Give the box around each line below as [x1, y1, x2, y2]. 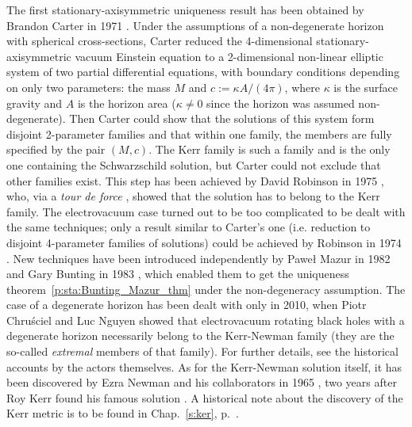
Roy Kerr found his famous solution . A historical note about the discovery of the [6, 389, 403, 406]
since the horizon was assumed [206, 94, 355, 111]
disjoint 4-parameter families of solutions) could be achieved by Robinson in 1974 [6, 234, 402, 250]
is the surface [333, 78, 399, 95]
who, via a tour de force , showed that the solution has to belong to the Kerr [6, 188, 380, 204]
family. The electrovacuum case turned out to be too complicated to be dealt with [6, 203, 406, 219]
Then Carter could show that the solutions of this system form [69, 110, 375, 127]
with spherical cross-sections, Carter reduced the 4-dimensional [6, 32, 313, 49]
